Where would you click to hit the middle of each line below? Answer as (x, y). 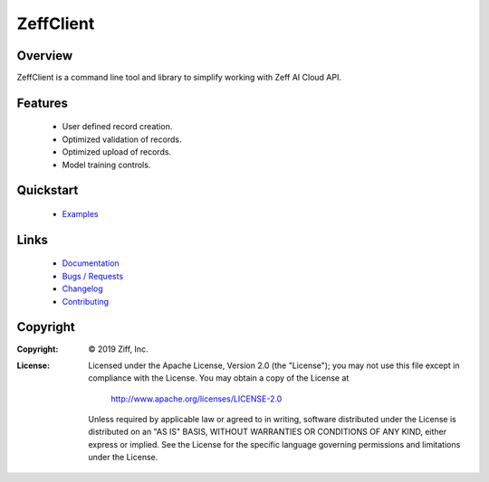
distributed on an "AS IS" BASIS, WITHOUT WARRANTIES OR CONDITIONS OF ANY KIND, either (268, 432)
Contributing (85, 301)
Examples (80, 214)
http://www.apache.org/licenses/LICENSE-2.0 (197, 399)
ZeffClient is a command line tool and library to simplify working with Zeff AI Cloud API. (179, 78)
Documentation (91, 263)
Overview (45, 56)
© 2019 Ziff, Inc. (118, 349)
